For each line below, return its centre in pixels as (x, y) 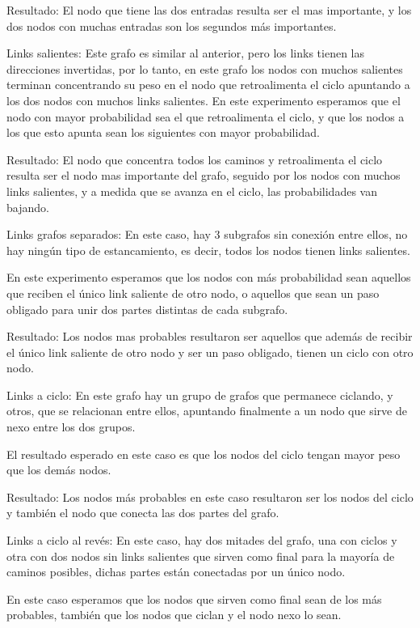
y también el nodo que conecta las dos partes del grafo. (143, 513)
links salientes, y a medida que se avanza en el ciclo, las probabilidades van (192, 191)
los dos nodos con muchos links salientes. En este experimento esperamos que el (204, 100)
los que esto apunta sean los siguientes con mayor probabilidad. (163, 132)
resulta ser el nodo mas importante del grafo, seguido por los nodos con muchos (204, 175)
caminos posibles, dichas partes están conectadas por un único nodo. (176, 572)
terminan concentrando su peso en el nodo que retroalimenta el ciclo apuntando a (208, 85)
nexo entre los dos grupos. (71, 427)
